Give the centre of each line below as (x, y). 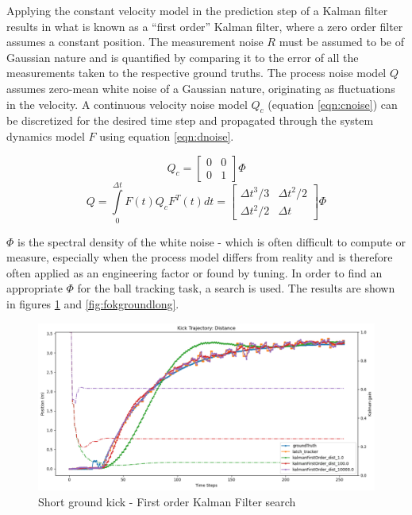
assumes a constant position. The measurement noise (135, 42)
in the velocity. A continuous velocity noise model (127, 104)
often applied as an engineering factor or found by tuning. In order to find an (194, 272)
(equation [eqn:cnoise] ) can (333, 104)
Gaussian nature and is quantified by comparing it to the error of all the (183, 57)
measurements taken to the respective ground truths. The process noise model (196, 73)
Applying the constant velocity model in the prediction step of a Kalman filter (197, 10)
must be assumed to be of (341, 42)
